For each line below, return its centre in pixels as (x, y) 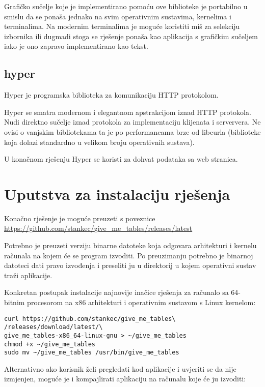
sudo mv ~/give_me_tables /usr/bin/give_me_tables (92, 353)
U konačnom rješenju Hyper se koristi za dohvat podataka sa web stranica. (121, 159)
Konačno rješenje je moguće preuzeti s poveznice (80, 218)
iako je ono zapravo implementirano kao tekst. (76, 46)
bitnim (15, 302)
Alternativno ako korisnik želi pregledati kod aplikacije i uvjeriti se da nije (120, 368)
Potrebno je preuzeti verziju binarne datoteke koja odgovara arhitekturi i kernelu (130, 245)
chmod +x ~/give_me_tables (50, 344)
